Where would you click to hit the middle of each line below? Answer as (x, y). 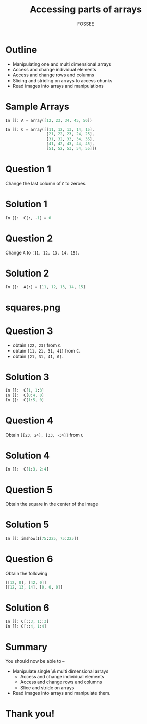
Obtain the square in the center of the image (52, 504)
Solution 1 (26, 204)
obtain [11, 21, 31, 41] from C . (46, 350)
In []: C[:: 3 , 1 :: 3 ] (27, 622)
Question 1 (28, 169)
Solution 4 (28, 456)
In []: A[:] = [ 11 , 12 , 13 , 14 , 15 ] (45, 287)
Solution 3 (27, 377)
